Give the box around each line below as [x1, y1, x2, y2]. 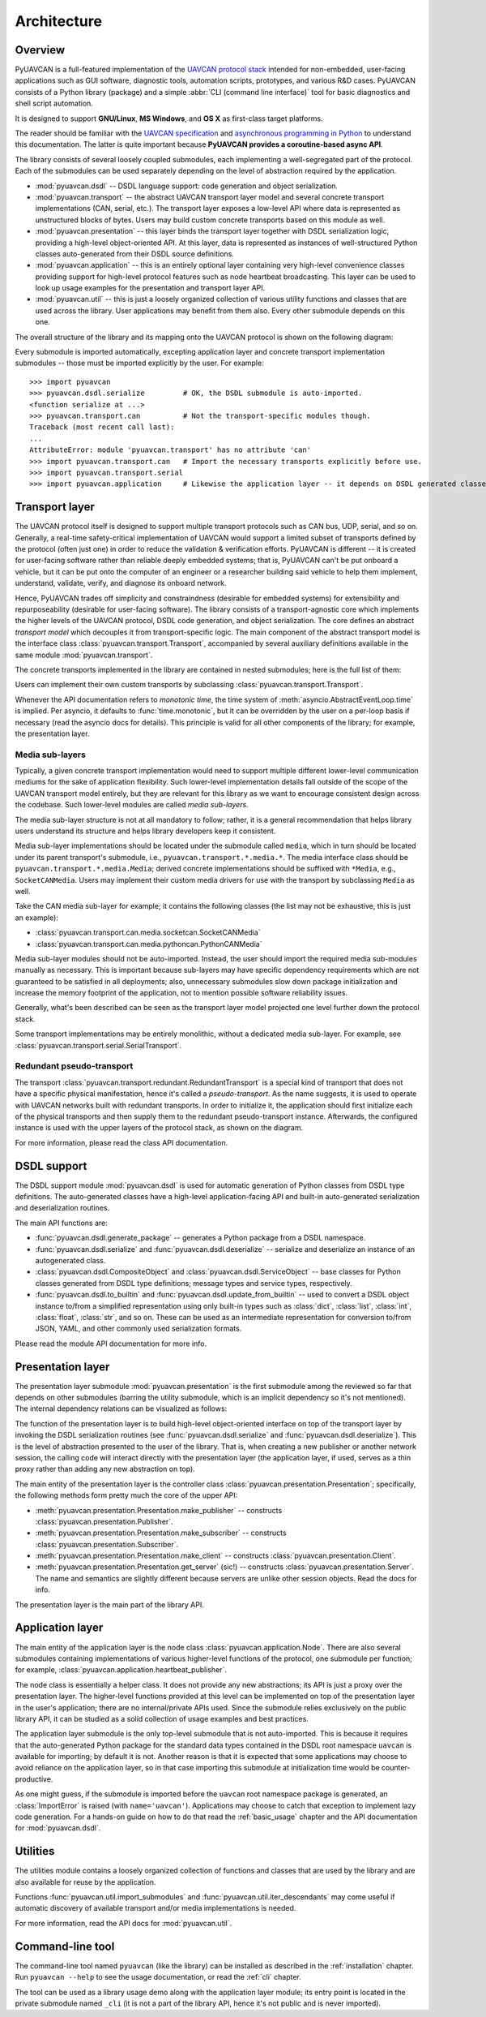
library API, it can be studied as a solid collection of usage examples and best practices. [15, 1714, 309, 1723]
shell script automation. [15, 98, 93, 109]
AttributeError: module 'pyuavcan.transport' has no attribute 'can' [29, 445, 312, 454]
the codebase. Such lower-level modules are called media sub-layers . [15, 800, 249, 810]
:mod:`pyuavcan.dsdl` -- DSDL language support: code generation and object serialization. [35, 181, 339, 191]
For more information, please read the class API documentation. [15, 1138, 228, 1147]
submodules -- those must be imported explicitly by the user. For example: [15, 358, 264, 368]
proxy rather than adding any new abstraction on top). [15, 1464, 196, 1474]
